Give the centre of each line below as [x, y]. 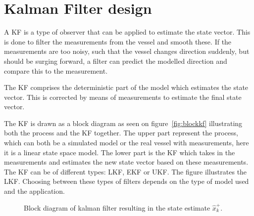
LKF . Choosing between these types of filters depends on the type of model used [127, 181]
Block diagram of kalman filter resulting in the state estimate [117, 207]
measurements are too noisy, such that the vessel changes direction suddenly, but [127, 51]
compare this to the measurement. [56, 70]
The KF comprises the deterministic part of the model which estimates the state [126, 87]
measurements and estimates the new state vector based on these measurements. [126, 162]
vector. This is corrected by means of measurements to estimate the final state [123, 97]
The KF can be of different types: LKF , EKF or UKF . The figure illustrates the [126, 171]
